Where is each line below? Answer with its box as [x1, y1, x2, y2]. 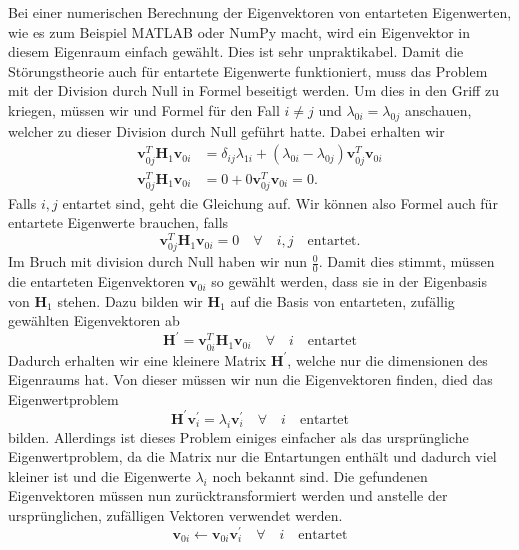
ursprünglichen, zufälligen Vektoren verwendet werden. [8, 504, 343, 525]
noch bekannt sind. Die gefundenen [212, 465, 428, 486]
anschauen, [404, 99, 472, 120]
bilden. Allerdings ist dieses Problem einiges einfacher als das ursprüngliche [8, 426, 469, 447]
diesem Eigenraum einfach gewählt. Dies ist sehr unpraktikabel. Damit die [8, 41, 464, 62]
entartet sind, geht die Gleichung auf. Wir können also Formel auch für [62, 192, 498, 213]
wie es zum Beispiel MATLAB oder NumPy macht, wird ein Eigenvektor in [8, 21, 471, 42]
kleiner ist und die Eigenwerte [8, 465, 191, 486]
